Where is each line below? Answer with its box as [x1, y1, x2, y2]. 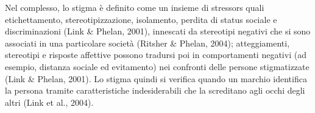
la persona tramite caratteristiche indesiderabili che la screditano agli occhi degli [5, 84, 305, 97]
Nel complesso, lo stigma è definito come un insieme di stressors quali [5, 1, 264, 13]
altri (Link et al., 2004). [5, 95, 94, 108]
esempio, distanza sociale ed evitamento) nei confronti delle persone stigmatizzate [5, 60, 310, 73]
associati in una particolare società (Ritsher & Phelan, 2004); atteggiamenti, [5, 36, 290, 49]
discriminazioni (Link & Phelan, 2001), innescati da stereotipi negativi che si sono [5, 25, 311, 37]
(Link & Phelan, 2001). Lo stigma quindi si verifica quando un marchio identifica [5, 72, 307, 85]
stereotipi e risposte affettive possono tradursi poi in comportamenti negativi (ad [5, 48, 306, 61]
